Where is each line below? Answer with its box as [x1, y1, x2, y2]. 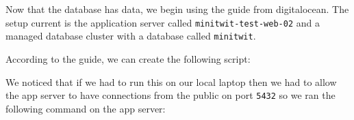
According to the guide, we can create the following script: [5, 51, 251, 65]
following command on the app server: [5, 101, 166, 115]
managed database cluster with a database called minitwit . [5, 29, 256, 43]
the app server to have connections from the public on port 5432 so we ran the [5, 88, 336, 102]
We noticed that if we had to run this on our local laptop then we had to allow [5, 74, 337, 89]
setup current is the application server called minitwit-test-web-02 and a [5, 15, 320, 29]
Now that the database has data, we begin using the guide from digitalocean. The [5, 2, 349, 16]
